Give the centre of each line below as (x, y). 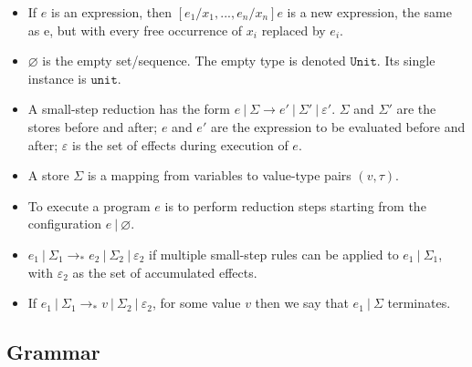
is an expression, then (111, 12)
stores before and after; (93, 126)
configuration (64, 224)
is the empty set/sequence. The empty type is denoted (194, 61)
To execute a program (89, 205)
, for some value (196, 303)
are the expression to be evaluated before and (338, 126)
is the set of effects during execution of (180, 144)
